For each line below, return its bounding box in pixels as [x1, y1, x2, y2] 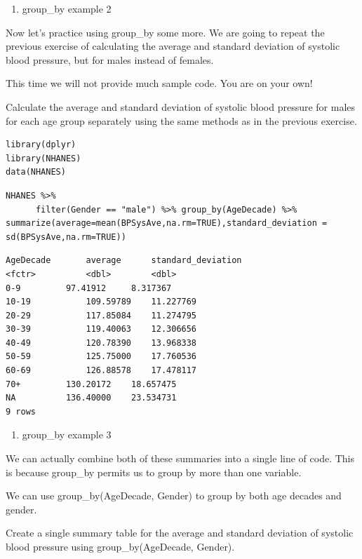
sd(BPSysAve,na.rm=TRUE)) [6, 231, 126, 242]
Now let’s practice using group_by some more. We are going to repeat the [6, 25, 325, 39]
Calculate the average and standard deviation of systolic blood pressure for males [6, 99, 356, 114]
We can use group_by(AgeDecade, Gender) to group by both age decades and [6, 488, 342, 503]
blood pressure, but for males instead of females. [6, 52, 214, 67]
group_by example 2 [22, 1, 112, 15]
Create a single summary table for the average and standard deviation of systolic [6, 525, 354, 540]
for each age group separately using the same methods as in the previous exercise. [6, 113, 357, 128]
